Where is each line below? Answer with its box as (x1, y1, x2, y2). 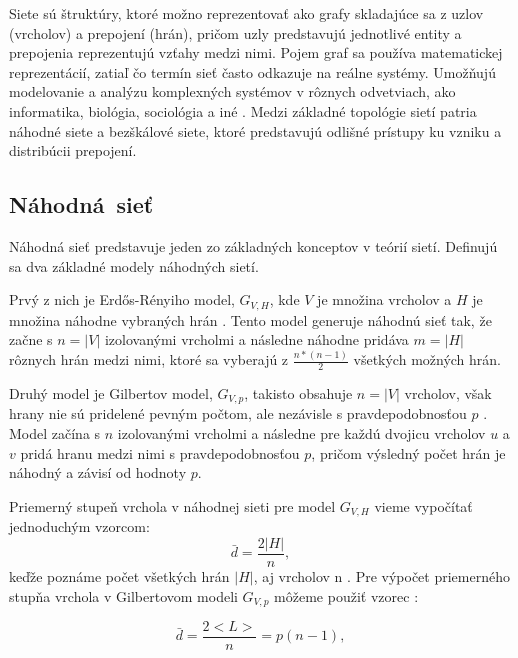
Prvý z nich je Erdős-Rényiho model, (9, 289, 235, 310)
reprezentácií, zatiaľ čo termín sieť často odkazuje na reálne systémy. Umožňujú (9, 61, 496, 82)
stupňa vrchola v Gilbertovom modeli (9, 585, 238, 606)
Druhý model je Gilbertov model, (9, 382, 213, 403)
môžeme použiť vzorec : (274, 585, 419, 606)
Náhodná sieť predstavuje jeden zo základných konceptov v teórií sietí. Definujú (9, 235, 498, 256)
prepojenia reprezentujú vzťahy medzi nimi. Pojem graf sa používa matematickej (9, 42, 503, 63)
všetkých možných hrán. (353, 349, 502, 370)
